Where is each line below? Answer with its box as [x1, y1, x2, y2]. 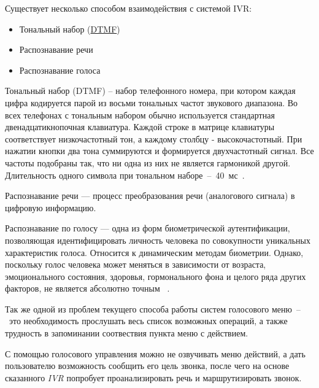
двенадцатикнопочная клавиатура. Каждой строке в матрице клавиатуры [5, 120, 275, 133]
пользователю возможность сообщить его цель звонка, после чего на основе [5, 359, 290, 372]
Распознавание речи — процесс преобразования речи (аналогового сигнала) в [5, 189, 295, 202]
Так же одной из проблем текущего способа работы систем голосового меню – [5, 302, 301, 315]
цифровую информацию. [5, 201, 96, 214]
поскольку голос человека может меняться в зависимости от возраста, [5, 258, 266, 271]
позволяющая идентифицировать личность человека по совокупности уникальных [5, 233, 310, 246]
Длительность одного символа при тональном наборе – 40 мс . [5, 168, 245, 181]
